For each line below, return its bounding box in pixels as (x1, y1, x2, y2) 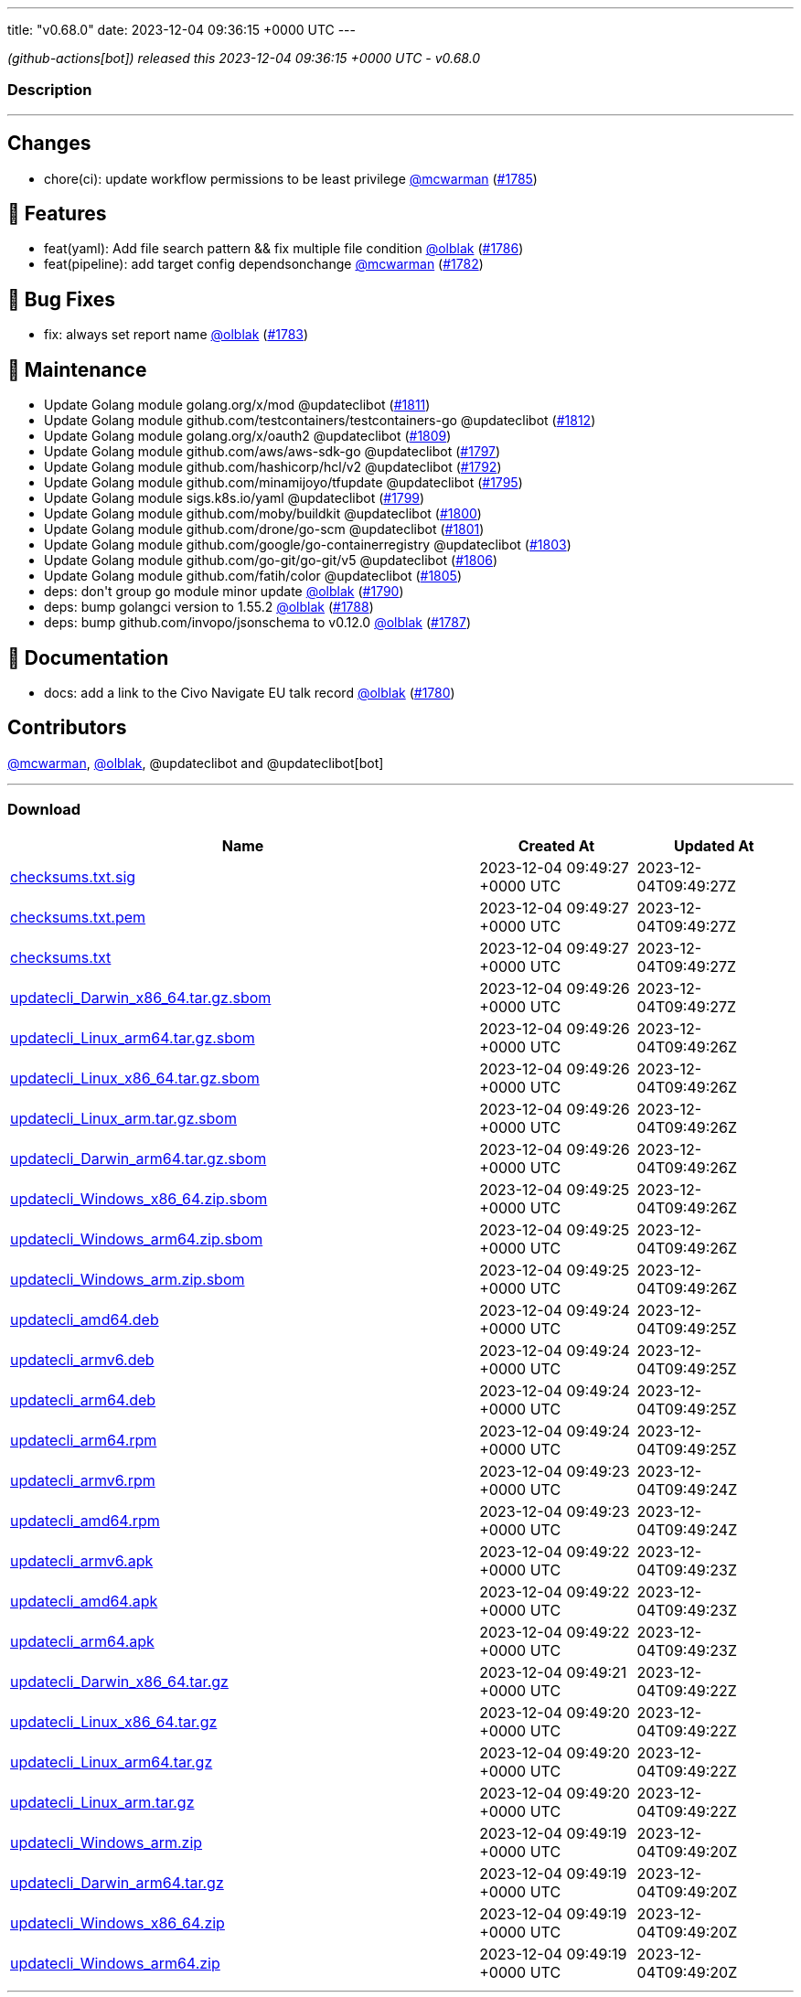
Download (7, 800, 81, 819)
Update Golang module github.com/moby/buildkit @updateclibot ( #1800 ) (44, 506, 482, 522)
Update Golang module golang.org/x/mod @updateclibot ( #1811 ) (44, 397, 431, 413)
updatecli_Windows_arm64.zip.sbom (10, 1229, 263, 1248)
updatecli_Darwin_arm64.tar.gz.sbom (10, 1148, 267, 1168)
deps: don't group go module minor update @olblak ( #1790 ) (44, 583, 404, 600)
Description (7, 80, 92, 100)
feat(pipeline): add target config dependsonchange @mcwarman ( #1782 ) (44, 256, 484, 272)
